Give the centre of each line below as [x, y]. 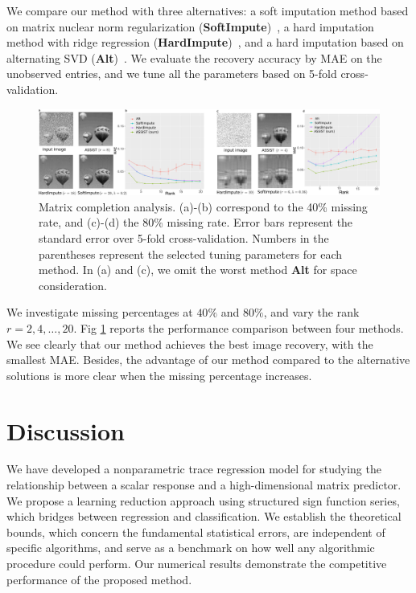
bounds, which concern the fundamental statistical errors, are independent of [196, 532]
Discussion [66, 430]
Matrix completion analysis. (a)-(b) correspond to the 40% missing [203, 206]
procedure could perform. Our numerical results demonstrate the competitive [197, 564]
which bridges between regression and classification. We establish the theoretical [204, 516]
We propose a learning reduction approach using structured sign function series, [203, 500]
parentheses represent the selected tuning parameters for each [191, 254]
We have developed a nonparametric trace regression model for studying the [194, 469]
